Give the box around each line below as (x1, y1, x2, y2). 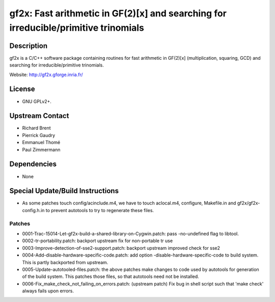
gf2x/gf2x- (237, 200, 260, 206)
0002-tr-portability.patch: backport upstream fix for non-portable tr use (22, 238, 173, 244)
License (9, 85, 35, 94)
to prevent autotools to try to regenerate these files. (45, 207, 154, 213)
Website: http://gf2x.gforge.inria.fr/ (9, 72, 84, 78)
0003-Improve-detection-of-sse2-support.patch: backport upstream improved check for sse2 (22, 245, 221, 251)
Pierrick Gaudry (22, 132, 56, 138)
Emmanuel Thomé (22, 140, 61, 146)
